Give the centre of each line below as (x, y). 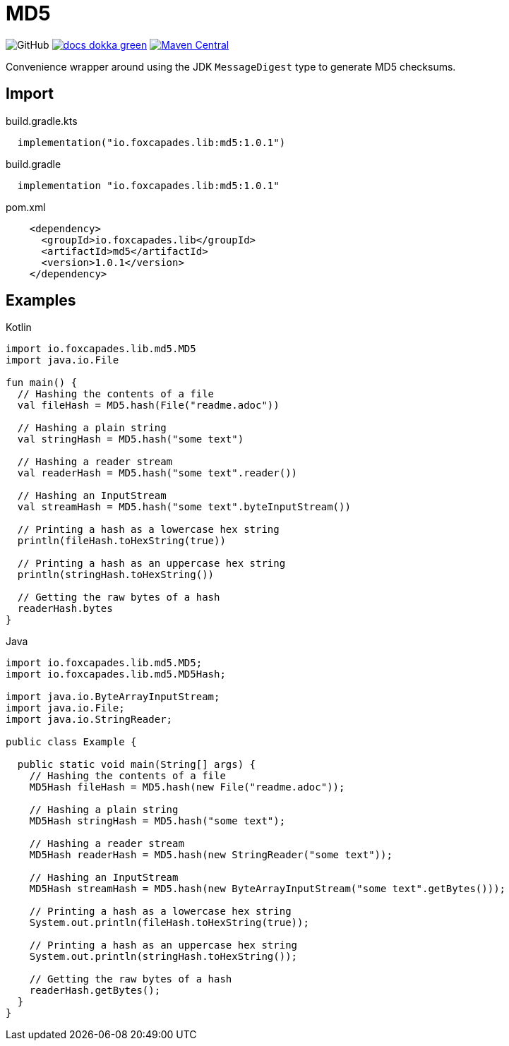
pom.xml (26, 207)
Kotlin (19, 327)
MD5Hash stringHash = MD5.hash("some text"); (157, 821)
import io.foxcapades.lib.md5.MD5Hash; (116, 674)
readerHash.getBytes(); (95, 991)
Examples (41, 301)
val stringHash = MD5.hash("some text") (131, 439)
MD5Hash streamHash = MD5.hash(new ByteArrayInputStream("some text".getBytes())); (268, 889)
